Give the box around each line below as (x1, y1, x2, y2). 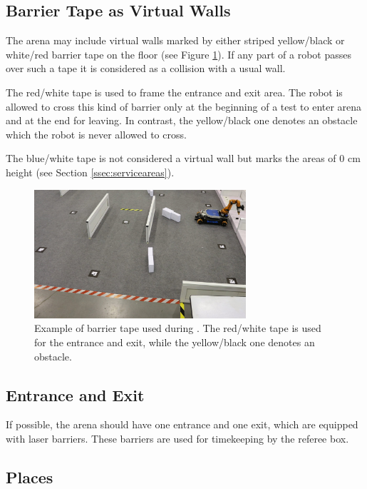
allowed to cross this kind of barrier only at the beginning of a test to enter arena (6, 99, 362, 114)
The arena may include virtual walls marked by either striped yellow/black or (6, 33, 345, 48)
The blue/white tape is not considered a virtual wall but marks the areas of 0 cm (6, 151, 361, 166)
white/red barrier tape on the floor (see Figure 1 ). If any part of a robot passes (6, 46, 351, 61)
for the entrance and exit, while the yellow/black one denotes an (34, 335, 315, 349)
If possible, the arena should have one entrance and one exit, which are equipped (6, 417, 358, 432)
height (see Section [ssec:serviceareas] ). (6, 164, 175, 179)
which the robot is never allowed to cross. (6, 126, 187, 141)
